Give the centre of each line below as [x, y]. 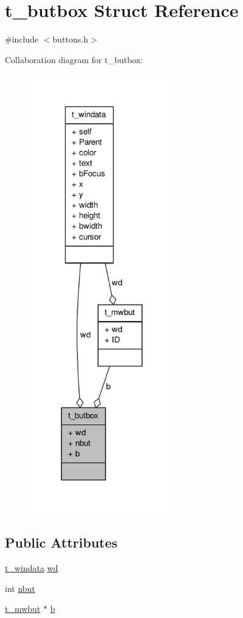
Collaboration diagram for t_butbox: [74, 59]
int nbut [20, 588]
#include [22, 39]
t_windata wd [32, 568]
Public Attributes [61, 542]
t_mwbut [23, 609]
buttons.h [70, 39]
